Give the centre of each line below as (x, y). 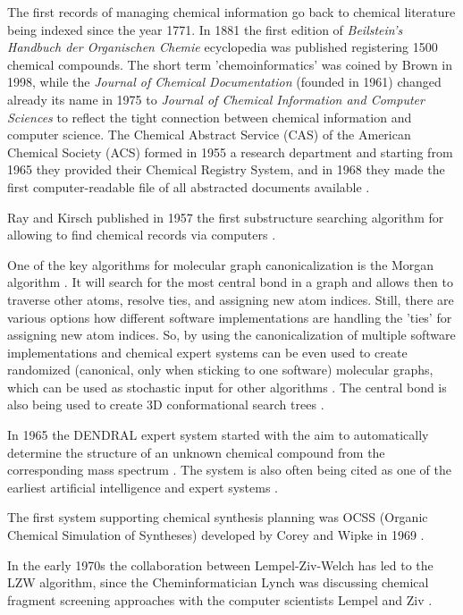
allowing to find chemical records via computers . (142, 235)
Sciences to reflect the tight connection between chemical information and (210, 117)
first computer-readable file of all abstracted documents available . (189, 186)
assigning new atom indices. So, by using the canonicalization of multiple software (231, 335)
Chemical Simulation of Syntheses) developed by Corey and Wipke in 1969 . (216, 535)
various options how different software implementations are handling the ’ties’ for (230, 317)
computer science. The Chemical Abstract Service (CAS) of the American (209, 135)
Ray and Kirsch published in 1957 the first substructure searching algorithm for (226, 217)
